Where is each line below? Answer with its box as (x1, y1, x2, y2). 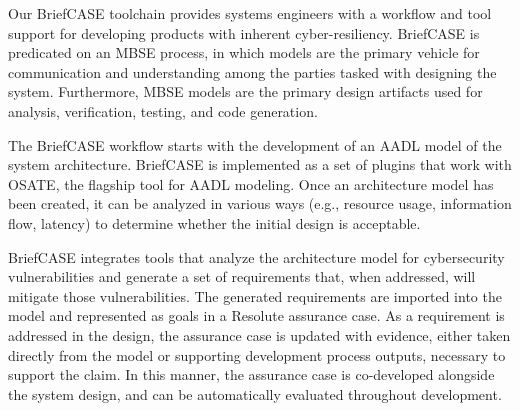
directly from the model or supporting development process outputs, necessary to (8, 344, 506, 365)
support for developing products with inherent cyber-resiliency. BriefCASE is (8, 22, 480, 43)
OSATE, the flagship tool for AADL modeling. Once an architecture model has (8, 173, 494, 194)
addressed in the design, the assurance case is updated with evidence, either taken (8, 324, 511, 345)
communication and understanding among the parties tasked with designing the (8, 61, 497, 82)
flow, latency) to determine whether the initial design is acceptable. (8, 212, 421, 233)
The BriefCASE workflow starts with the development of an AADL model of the (8, 134, 502, 155)
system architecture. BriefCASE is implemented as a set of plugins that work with (8, 154, 512, 175)
